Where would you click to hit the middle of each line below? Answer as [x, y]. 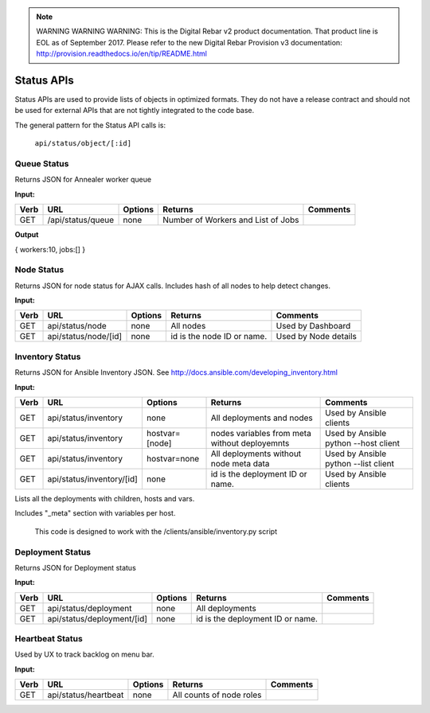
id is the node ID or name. [219, 337]
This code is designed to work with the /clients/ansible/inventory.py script [156, 531]
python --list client [360, 464]
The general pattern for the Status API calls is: [90, 125]
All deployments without [256, 454]
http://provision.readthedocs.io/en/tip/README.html [121, 54]
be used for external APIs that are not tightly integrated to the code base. [135, 111]
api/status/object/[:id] [83, 144]
